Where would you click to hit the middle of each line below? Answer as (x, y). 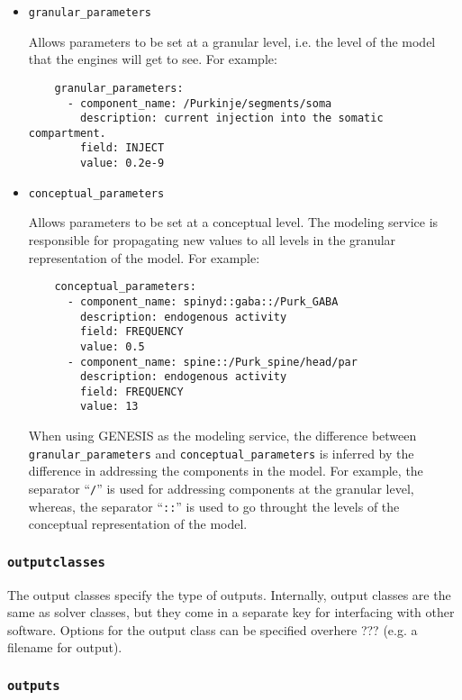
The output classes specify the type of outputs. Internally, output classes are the (229, 594)
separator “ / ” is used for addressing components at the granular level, (221, 488)
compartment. (67, 133)
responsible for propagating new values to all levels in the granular (212, 240)
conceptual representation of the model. (138, 524)
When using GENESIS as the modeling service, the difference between (222, 436)
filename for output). (65, 647)
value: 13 (109, 407)
